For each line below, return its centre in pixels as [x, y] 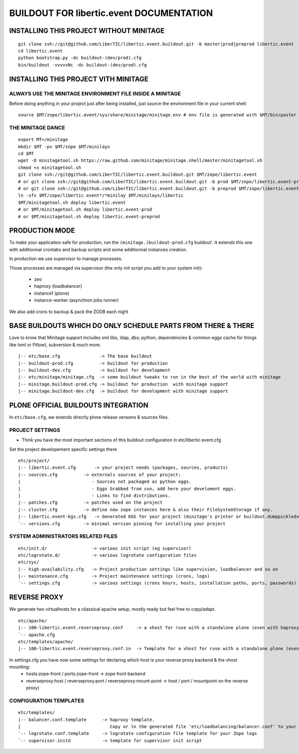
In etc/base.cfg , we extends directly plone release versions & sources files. [89, 417]
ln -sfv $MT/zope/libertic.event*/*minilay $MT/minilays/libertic [101, 195]
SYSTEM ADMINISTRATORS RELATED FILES [63, 536]
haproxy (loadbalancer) [58, 286]
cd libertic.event [41, 51]
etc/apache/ [33, 621]
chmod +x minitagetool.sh [50, 168]
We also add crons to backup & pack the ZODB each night [69, 312]
